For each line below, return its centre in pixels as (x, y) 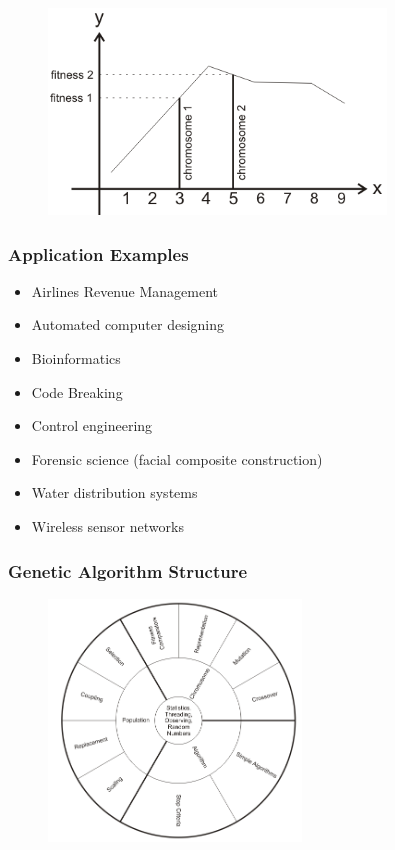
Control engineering (92, 425)
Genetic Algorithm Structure (128, 570)
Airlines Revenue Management (124, 290)
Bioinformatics (76, 358)
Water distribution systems (114, 492)
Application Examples (98, 253)
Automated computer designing (128, 324)
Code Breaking (77, 391)
